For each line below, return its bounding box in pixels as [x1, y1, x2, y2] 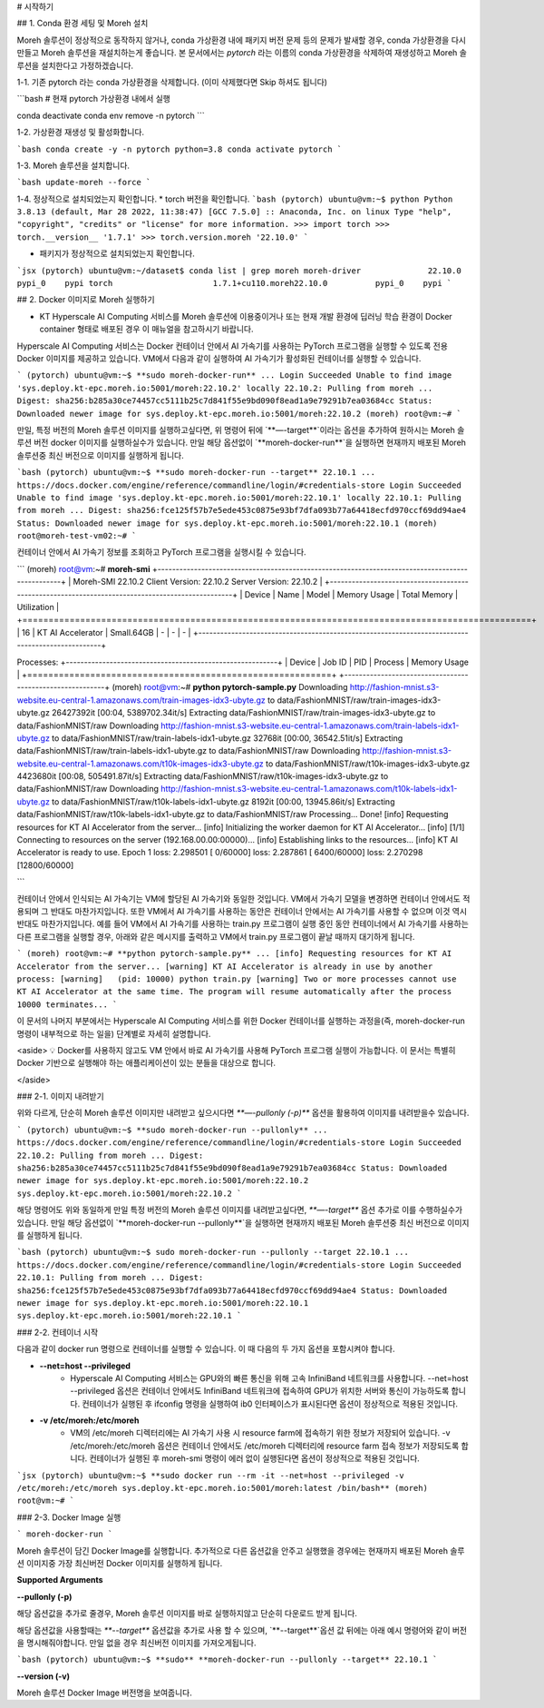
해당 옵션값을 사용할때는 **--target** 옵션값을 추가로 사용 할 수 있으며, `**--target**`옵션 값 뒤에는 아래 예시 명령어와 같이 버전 [16, 1624, 467, 1635]
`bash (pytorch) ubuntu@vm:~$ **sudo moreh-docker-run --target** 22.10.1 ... [16, 468, 376, 478]
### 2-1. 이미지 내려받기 [16, 1091, 104, 1102]
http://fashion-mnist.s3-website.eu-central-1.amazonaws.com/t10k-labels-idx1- [160, 784, 458, 795]
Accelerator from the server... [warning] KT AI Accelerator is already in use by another [16, 961, 433, 972]
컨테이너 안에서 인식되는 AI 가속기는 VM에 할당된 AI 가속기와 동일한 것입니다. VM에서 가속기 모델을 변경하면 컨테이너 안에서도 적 [16, 893, 471, 903]
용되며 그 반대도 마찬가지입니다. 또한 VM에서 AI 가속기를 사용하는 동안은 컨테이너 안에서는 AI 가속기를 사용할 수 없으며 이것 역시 [16, 906, 467, 916]
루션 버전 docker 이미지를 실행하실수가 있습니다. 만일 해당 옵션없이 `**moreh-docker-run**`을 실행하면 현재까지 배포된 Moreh [16, 437, 467, 449]
